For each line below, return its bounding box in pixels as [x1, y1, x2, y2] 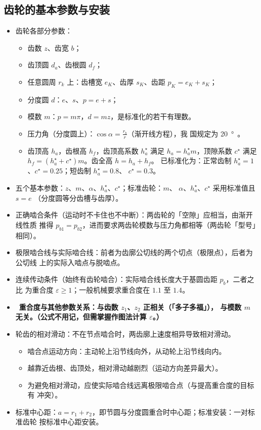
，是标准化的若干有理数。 [110, 111, 196, 122]
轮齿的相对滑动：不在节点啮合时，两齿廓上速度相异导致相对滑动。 [15, 328, 235, 339]
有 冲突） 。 [27, 389, 62, 400]
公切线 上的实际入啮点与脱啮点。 [15, 257, 124, 267]
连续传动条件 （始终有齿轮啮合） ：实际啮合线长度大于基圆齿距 [15, 274, 217, 284]
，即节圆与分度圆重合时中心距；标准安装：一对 [92, 406, 248, 417]
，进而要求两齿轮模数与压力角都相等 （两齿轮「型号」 [82, 219, 256, 230]
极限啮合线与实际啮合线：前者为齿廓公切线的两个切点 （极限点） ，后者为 [15, 247, 253, 258]
